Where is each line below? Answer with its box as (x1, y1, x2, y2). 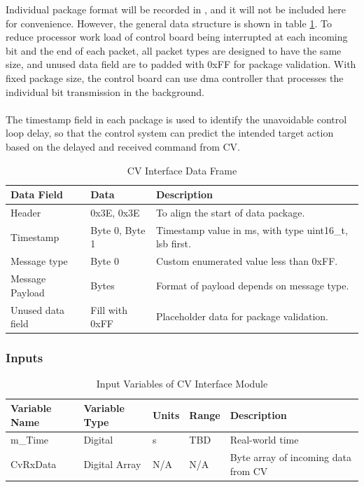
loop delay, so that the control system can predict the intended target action (6, 125, 334, 140)
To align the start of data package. (155, 205, 305, 219)
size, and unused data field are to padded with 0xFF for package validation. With (6, 57, 356, 71)
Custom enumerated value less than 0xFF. (155, 254, 338, 268)
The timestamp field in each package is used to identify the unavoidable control (6, 111, 347, 126)
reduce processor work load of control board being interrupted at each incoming (6, 29, 348, 44)
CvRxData (10, 457, 57, 472)
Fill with (90, 302, 127, 317)
